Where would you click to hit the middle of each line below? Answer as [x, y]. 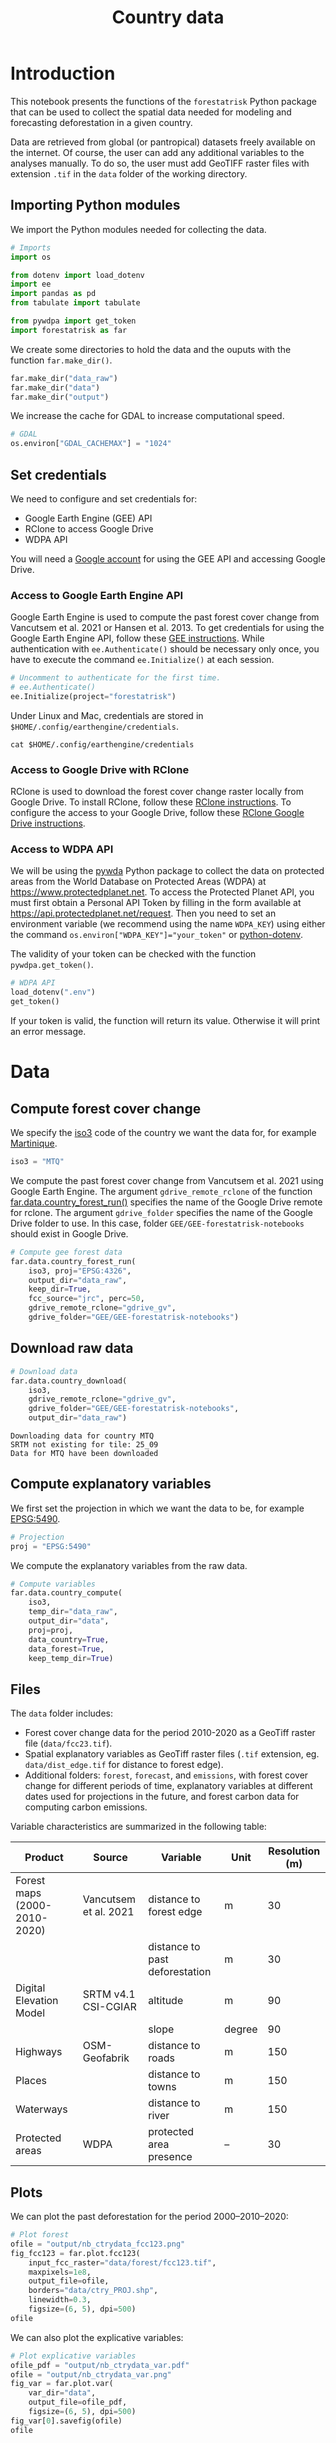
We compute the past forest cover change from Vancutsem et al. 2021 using [167, 1180]
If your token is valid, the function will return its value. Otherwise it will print [165, 1021]
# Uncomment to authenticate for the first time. [116, 678]
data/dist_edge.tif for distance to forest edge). [124, 1765]
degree [241, 2029]
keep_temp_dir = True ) [71, 1658]
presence [170, 2157]
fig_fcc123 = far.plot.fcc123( [75, 2253]
